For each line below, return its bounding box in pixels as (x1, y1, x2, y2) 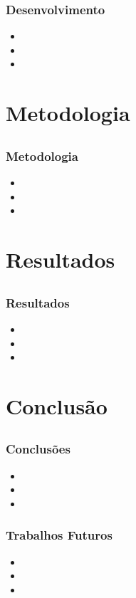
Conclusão (6, 391, 108, 420)
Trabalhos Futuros (6, 526, 113, 544)
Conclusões (6, 440, 70, 458)
